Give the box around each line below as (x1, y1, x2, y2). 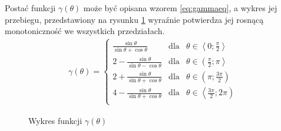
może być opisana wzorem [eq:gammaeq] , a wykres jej (83, 2, 277, 14)
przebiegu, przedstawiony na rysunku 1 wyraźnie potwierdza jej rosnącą (5, 13, 264, 25)
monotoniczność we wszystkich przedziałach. (5, 25, 165, 37)
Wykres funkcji (28, 114, 82, 126)
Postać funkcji (5, 2, 56, 14)
